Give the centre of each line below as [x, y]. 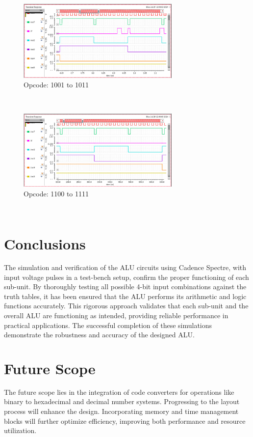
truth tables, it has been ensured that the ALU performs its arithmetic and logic [125, 296]
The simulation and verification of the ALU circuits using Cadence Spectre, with [125, 267]
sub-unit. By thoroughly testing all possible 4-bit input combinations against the [125, 287]
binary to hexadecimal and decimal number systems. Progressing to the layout [122, 401]
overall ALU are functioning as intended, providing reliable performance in [116, 315]
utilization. [20, 430]
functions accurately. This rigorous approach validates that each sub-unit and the [126, 306]
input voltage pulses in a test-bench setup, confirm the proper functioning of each [126, 277]
